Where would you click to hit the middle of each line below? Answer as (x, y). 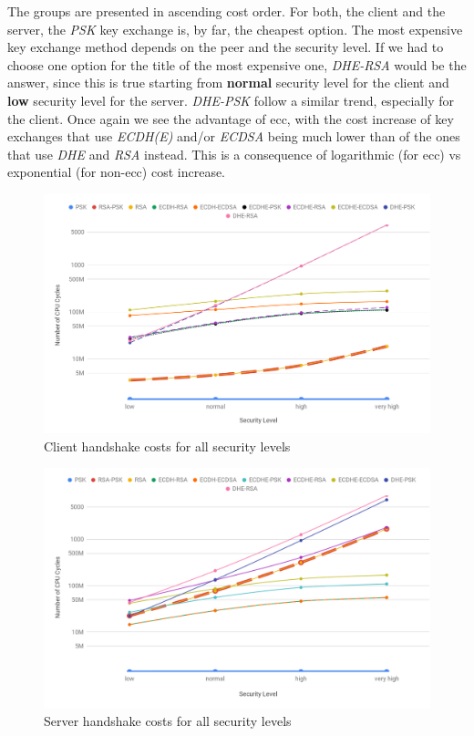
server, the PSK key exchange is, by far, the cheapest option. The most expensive (235, 29)
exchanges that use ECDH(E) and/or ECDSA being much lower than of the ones (234, 136)
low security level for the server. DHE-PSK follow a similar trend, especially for (231, 100)
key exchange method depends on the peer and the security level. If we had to (226, 47)
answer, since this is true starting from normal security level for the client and (228, 83)
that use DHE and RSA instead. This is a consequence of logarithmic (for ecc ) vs (234, 154)
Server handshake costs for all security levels (168, 721)
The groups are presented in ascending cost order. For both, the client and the (227, 11)
